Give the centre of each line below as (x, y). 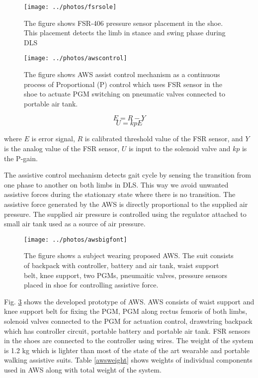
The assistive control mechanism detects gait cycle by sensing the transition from (128, 175)
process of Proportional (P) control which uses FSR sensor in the (123, 84)
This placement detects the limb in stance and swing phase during (125, 33)
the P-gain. (21, 158)
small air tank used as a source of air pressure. (75, 224)
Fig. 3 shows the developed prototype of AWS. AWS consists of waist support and (129, 301)
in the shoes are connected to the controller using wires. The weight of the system (129, 340)
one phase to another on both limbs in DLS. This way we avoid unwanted (116, 184)
